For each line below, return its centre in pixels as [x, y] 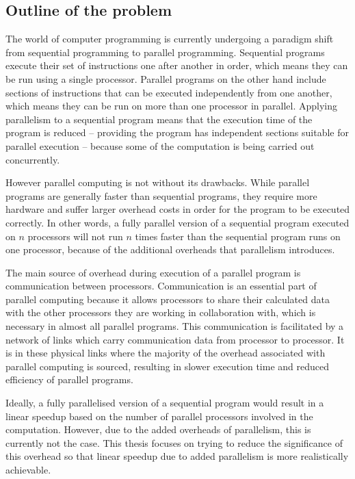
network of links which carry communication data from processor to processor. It [175, 339]
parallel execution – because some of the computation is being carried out [160, 145]
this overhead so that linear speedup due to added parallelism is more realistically [177, 456]
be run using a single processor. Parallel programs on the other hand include [166, 78]
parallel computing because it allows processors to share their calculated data [168, 299]
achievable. [28, 470]
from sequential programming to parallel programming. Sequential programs [165, 52]
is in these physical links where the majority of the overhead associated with [166, 353]
